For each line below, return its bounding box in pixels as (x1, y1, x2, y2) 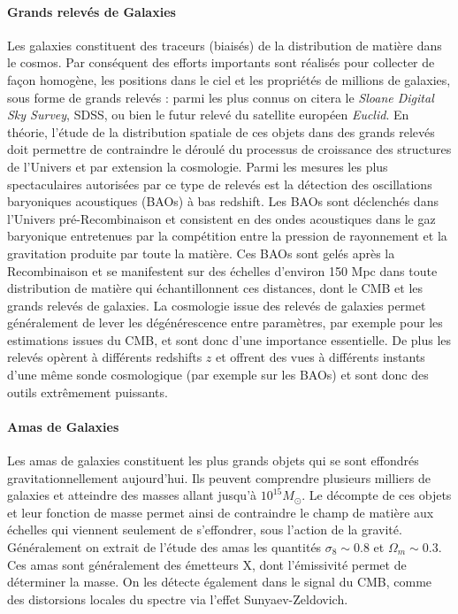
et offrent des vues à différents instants (216, 348, 425, 366)
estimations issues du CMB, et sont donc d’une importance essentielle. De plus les (7, 330, 452, 349)
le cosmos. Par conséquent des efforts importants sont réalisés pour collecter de (7, 53, 435, 72)
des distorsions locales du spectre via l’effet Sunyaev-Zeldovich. (7, 589, 348, 608)
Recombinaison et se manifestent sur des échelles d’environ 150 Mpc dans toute (7, 261, 438, 280)
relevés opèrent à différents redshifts (7, 348, 202, 366)
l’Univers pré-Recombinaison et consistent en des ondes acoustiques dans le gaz (7, 209, 436, 227)
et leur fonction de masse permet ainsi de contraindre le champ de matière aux (7, 503, 434, 521)
